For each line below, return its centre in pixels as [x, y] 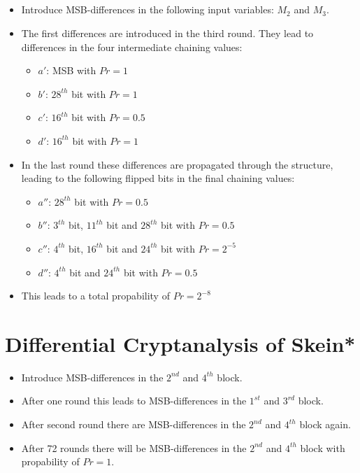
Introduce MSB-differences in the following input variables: [147, 9]
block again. [325, 424]
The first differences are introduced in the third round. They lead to [167, 33]
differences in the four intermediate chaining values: [132, 47]
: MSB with [71, 70]
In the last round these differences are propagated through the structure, [177, 164]
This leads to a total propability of [95, 296]
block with [323, 447]
